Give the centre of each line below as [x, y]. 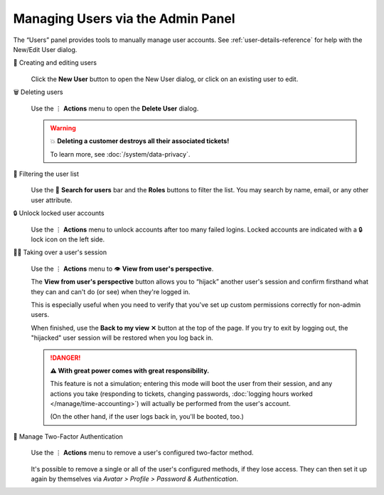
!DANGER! [65, 358]
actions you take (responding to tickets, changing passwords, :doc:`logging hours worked [181, 394]
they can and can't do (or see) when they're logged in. [111, 291]
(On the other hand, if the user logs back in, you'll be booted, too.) [147, 417]
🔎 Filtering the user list [46, 174]
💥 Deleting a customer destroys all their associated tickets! [140, 141]
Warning [63, 127]
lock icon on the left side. [68, 239]
